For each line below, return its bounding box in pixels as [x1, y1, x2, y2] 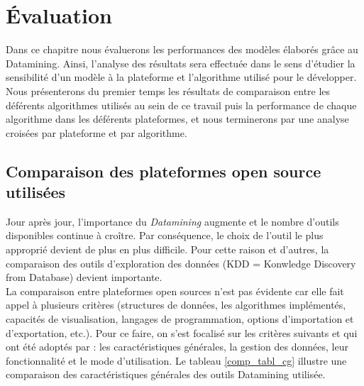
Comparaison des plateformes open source [6, 160, 321, 182]
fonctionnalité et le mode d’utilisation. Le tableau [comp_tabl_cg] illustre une [6, 353, 347, 368]
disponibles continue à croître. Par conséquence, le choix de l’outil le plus [6, 228, 324, 243]
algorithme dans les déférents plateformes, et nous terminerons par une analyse [6, 111, 349, 126]
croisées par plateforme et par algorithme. [6, 125, 187, 140]
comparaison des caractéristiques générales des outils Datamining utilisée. [6, 367, 326, 382]
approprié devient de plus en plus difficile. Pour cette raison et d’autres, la [6, 242, 329, 257]
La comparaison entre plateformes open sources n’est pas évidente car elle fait [6, 283, 344, 298]
